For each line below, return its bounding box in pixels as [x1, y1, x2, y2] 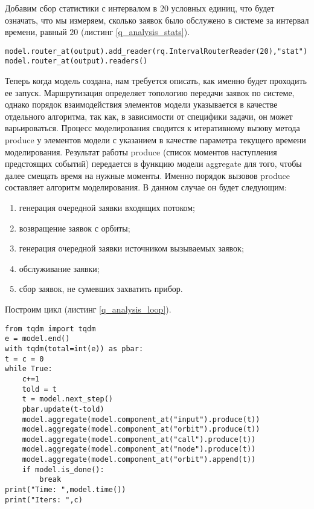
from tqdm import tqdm [5, 324, 96, 333]
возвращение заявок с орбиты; [19, 221, 130, 234]
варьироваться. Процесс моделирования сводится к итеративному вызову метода [5, 122, 300, 134]
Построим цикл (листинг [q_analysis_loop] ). [5, 303, 171, 315]
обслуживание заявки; [19, 262, 100, 274]
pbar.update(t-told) [22, 404, 104, 413]
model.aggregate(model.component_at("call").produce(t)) [22, 435, 256, 444]
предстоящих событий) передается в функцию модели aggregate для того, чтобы [5, 157, 302, 170]
